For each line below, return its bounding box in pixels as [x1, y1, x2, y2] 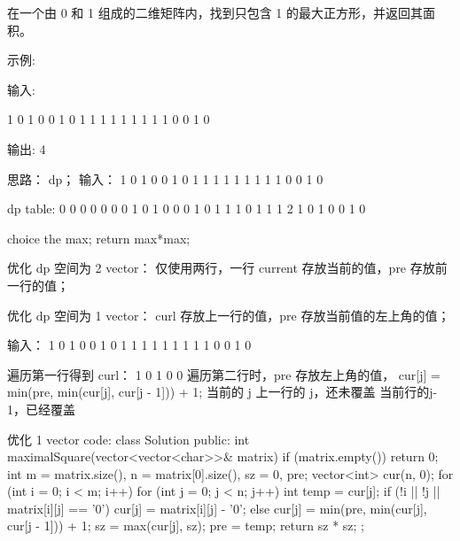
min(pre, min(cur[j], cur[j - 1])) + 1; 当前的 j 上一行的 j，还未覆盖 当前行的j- [7, 383, 438, 401]
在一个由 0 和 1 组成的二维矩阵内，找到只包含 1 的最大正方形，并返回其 [7, 4, 423, 21]
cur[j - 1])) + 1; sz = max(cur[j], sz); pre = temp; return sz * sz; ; [7, 516, 364, 535]
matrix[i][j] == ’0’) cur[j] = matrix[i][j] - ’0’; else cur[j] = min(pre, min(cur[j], [7, 498, 427, 517]
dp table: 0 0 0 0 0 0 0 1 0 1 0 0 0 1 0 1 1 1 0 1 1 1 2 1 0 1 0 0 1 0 [7, 199, 366, 218]
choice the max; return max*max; [7, 228, 191, 247]
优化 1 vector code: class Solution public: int [7, 429, 250, 448]
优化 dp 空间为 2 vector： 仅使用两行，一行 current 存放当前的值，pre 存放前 [7, 259, 448, 277]
